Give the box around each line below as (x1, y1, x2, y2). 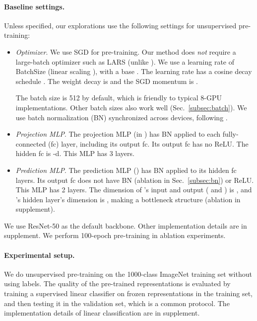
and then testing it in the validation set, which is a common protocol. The (4, 298, 230, 308)
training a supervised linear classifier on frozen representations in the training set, (4, 288, 253, 299)
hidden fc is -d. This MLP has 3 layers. (15, 148, 134, 159)
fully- (222, 129, 239, 139)
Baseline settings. (4, 1, 65, 11)
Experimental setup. (4, 249, 75, 260)
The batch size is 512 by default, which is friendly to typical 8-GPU (15, 92, 222, 103)
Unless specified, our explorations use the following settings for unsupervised (4, 20, 237, 30)
